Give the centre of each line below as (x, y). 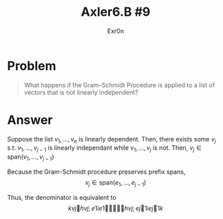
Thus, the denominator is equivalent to (62, 197)
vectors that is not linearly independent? (81, 92)
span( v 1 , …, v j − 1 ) (31, 158)
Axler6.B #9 (116, 12)
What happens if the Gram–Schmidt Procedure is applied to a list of (119, 85)
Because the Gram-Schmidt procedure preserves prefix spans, (96, 172)
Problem (32, 66)
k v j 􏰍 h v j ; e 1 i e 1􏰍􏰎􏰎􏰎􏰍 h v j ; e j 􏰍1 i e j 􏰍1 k (116, 208)
